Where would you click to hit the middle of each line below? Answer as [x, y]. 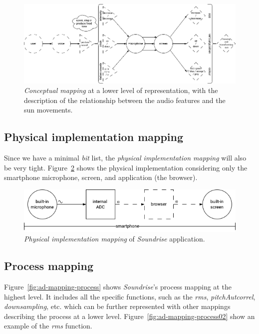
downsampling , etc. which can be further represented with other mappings [117, 306]
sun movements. [48, 110]
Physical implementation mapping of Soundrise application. [115, 239]
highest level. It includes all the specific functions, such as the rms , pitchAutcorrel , [130, 296]
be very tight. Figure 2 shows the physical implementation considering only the [126, 167]
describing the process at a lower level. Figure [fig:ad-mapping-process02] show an [129, 316]
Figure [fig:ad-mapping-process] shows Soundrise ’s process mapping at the [118, 287]
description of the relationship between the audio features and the [125, 100]
